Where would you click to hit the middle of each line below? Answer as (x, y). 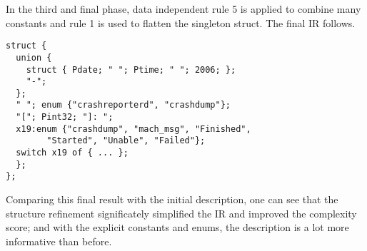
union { (34, 57)
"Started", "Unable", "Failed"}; (126, 141)
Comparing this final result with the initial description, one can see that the (172, 199)
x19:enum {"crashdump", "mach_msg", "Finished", (134, 129)
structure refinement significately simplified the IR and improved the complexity (181, 213)
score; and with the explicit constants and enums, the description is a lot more (177, 227)
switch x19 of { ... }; (72, 153)
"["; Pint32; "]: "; (65, 117)
